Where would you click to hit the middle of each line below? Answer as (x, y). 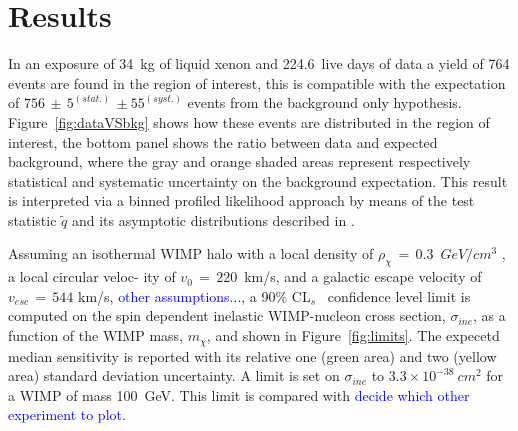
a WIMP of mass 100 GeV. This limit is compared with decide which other (239, 394)
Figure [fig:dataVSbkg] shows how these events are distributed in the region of (249, 121)
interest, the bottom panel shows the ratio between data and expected (223, 141)
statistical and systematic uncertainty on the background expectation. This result (258, 180)
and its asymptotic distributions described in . (213, 219)
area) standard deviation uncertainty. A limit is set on (174, 375)
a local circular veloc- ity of (92, 276)
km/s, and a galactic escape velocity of (363, 276)
